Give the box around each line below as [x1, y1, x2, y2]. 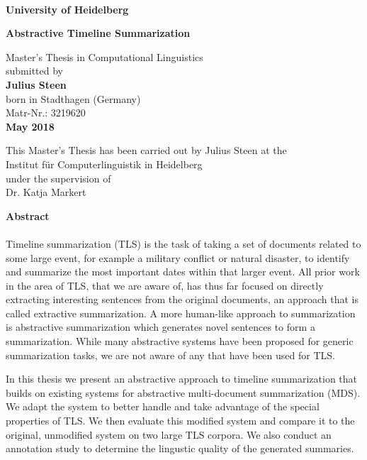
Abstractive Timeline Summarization [6, 26, 191, 40]
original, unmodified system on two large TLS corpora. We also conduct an [6, 427, 332, 442]
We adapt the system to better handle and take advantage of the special [6, 399, 320, 414]
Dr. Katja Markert [6, 185, 86, 199]
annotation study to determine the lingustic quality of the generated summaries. [6, 441, 354, 456]
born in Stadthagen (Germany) [6, 91, 141, 106]
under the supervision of [6, 170, 111, 185]
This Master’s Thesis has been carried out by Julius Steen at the [6, 143, 287, 158]
